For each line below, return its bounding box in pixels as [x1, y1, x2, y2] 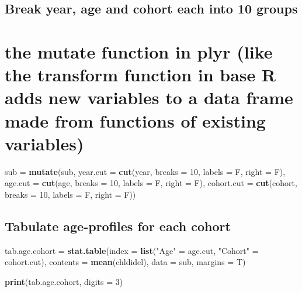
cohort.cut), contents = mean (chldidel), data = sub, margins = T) [5, 256, 246, 268]
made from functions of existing [5, 108, 266, 132]
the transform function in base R [5, 63, 276, 87]
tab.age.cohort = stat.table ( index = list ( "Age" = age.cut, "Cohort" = [5, 244, 259, 256]
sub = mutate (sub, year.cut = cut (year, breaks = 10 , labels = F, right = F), [5, 165, 286, 177]
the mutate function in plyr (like [5, 39, 273, 63]
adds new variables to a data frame [5, 85, 293, 109]
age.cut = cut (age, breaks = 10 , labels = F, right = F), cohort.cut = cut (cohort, [5, 177, 297, 189]
